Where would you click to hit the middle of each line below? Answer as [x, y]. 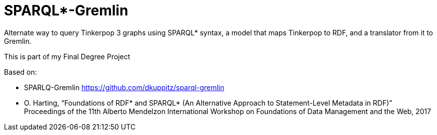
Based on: [20, 72]
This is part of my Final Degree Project [67, 56]
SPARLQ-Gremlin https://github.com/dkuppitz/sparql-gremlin [124, 87]
